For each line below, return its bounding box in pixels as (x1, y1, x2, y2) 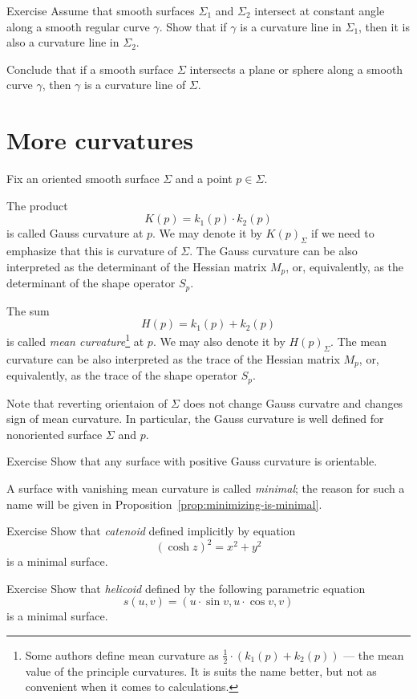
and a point (175, 170, 233, 187)
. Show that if (159, 18, 227, 35)
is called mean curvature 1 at (6, 331, 144, 349)
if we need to (311, 225, 374, 242)
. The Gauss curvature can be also (189, 242, 358, 259)
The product (6, 197, 68, 213)
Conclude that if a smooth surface (6, 60, 174, 77)
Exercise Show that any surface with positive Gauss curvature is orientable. (6, 453, 378, 469)
